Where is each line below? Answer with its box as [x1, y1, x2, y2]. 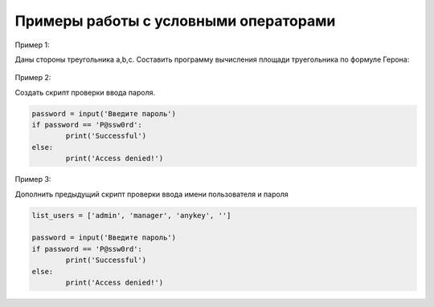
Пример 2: [14, 73, 51, 83]
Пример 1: [14, 40, 50, 50]
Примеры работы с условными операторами [14, 12, 336, 30]
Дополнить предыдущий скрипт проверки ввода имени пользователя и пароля [14, 189, 289, 199]
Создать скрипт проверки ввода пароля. [14, 87, 156, 97]
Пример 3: [14, 175, 51, 184]
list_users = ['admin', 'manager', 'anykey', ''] [31, 211, 231, 220]
